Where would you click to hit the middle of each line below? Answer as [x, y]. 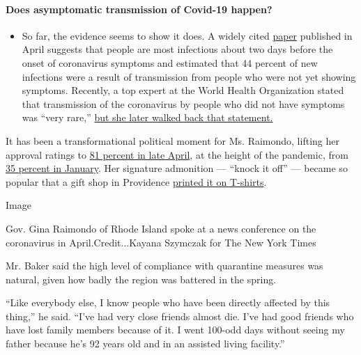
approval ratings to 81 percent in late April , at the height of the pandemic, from [177, 154]
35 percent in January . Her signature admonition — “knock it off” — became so [177, 168]
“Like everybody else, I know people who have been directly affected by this [168, 302]
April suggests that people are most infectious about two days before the [177, 49]
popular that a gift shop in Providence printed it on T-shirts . [136, 181]
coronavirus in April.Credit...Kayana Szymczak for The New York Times [161, 242]
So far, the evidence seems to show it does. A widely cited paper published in [187, 35]
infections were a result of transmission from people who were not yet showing [189, 76]
